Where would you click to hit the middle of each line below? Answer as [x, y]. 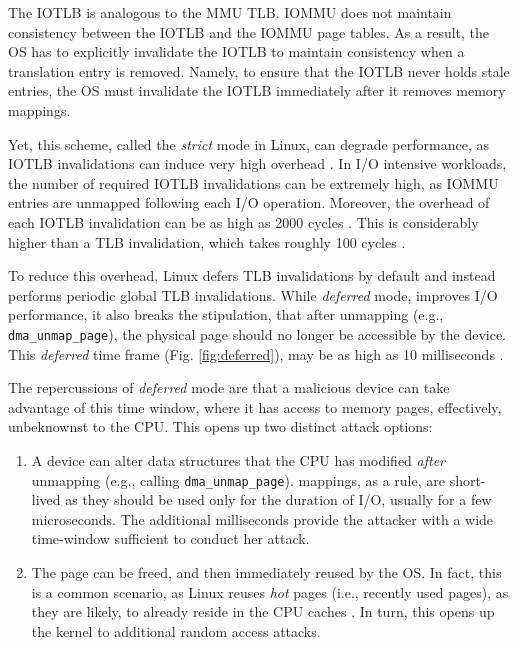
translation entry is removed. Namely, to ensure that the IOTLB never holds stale [259, 70]
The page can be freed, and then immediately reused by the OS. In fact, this [266, 571]
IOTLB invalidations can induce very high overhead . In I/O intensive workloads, [257, 163]
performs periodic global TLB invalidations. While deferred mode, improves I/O [253, 294]
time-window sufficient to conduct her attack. [170, 538]
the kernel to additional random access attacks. [176, 630]
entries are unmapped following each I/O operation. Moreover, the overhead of [249, 202]
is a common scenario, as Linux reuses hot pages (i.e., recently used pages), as [270, 591]
